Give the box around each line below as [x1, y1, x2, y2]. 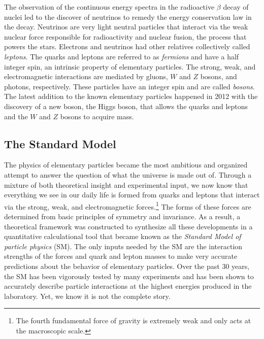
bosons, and [200, 71, 237, 82]
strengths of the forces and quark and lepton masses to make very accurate [4, 251, 238, 261]
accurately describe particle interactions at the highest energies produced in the [4, 281, 252, 291]
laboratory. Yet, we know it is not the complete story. [4, 290, 171, 301]
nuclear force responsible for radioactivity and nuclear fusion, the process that [4, 31, 247, 42]
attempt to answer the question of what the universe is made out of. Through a [4, 169, 252, 180]
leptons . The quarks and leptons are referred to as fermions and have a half [4, 51, 239, 61]
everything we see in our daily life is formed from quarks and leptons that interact [4, 189, 260, 200]
